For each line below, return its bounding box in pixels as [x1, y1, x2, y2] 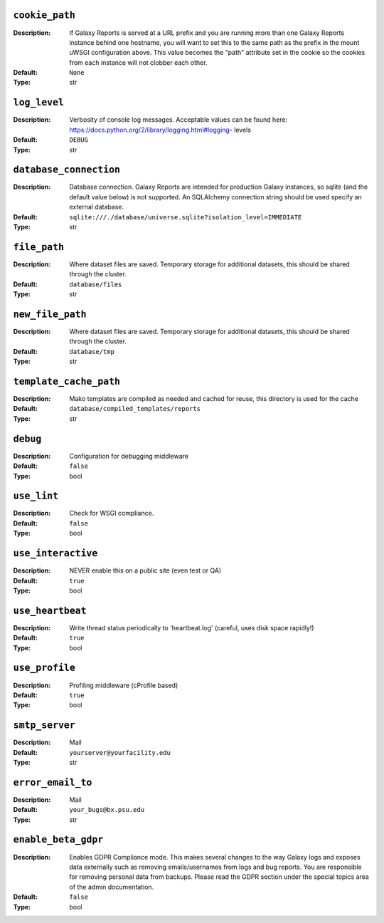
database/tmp [69, 348, 115, 355]
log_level [13, 97, 64, 108]
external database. [69, 203, 124, 212]
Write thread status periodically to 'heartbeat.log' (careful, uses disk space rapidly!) [69, 623, 314, 632]
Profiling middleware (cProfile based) [69, 681, 178, 689]
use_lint [13, 490, 59, 502]
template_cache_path [13, 375, 121, 387]
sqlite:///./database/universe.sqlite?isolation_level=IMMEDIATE [69, 213, 302, 221]
